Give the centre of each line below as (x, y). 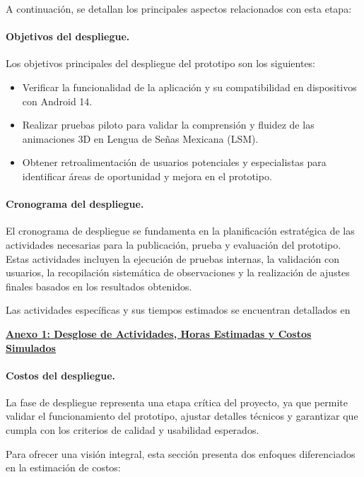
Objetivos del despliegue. (68, 36)
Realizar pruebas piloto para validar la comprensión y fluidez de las (168, 125)
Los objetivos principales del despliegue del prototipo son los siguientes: (161, 63)
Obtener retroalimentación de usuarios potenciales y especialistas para (174, 162)
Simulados (31, 347)
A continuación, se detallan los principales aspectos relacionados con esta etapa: (179, 8)
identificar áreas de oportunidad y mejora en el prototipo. (147, 176)
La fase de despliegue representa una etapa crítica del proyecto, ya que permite (177, 402)
